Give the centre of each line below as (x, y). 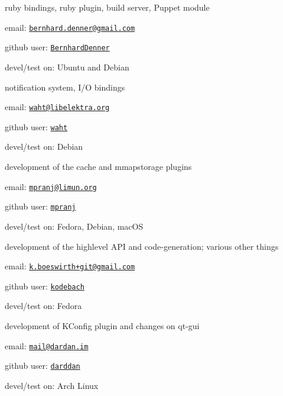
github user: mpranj (40, 206)
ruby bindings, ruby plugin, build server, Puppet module (107, 7)
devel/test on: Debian (44, 147)
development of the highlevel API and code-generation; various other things (142, 246)
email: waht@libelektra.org (57, 107)
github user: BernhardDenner (57, 47)
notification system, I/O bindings (65, 87)
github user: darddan (43, 366)
